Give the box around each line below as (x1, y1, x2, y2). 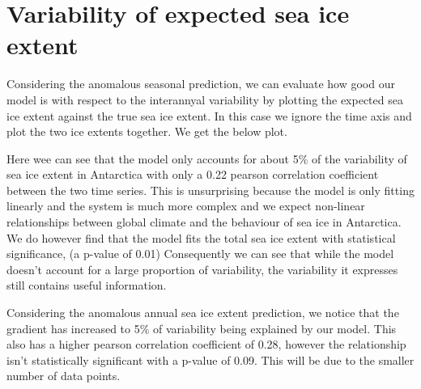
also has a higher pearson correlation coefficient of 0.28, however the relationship (6, 336, 406, 353)
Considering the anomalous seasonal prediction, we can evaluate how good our (6, 75, 395, 92)
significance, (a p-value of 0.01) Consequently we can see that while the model (6, 245, 394, 262)
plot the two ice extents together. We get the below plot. (6, 123, 287, 140)
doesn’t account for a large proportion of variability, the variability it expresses (6, 260, 398, 277)
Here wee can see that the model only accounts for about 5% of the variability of (6, 150, 407, 167)
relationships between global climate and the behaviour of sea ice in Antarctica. (6, 214, 402, 230)
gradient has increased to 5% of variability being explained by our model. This (6, 319, 397, 336)
